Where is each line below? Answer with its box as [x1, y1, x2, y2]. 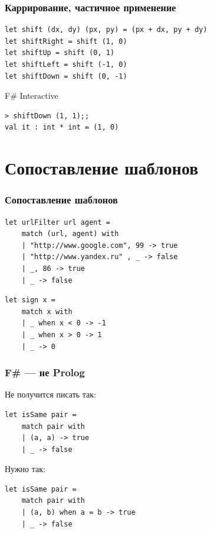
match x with [21, 307, 72, 316]
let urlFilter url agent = [5, 218, 110, 227]
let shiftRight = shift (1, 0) [5, 37, 127, 46]
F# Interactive [5, 89, 58, 102]
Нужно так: [5, 463, 45, 475]
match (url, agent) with [21, 230, 119, 238]
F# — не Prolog [5, 365, 85, 380]
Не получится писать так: [5, 388, 97, 400]
